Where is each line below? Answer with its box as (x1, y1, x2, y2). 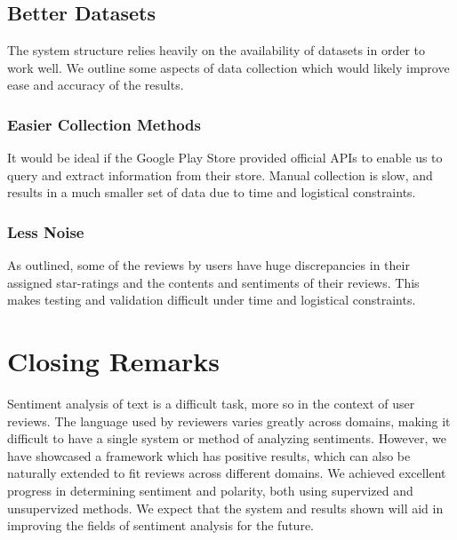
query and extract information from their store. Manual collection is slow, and (7, 165, 433, 184)
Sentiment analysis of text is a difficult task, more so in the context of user (7, 394, 415, 413)
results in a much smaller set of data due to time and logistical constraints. (7, 183, 416, 202)
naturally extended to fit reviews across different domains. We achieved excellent (7, 464, 446, 482)
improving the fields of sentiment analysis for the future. (7, 516, 315, 535)
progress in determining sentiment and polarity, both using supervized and (7, 481, 413, 500)
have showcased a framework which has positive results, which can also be (7, 446, 411, 465)
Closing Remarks (7, 343, 220, 379)
